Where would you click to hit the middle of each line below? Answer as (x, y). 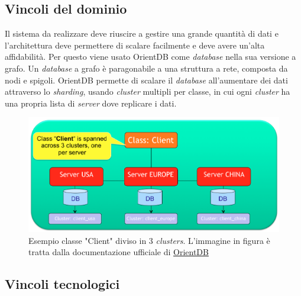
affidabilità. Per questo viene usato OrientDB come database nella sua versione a (150, 57)
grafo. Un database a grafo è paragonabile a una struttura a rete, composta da (146, 68)
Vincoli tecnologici (62, 284)
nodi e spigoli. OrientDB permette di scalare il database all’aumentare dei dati (146, 80)
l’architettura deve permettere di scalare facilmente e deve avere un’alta (135, 45)
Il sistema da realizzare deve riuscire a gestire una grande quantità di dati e (142, 33)
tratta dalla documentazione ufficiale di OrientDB (119, 252)
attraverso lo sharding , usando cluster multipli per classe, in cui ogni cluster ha (148, 91)
